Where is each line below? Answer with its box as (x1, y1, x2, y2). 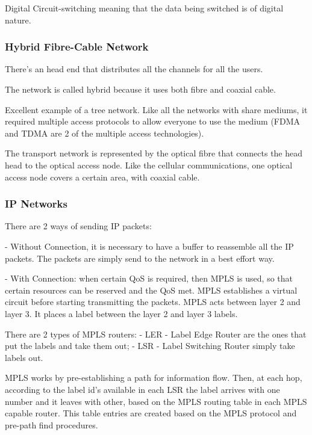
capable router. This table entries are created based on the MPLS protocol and (5, 407, 297, 419)
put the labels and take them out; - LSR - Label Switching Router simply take (5, 339, 295, 352)
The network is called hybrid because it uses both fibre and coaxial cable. (5, 83, 276, 95)
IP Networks (5, 196, 67, 211)
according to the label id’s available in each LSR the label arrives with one (5, 383, 280, 395)
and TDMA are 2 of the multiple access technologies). (5, 126, 204, 139)
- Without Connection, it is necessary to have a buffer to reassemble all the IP (5, 239, 294, 252)
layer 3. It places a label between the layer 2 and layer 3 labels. (5, 307, 238, 319)
